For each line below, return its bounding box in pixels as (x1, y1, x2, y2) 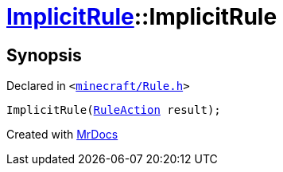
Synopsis (6, 45, 82, 65)
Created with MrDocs (6, 127, 118, 142)
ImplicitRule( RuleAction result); (6, 104, 221, 117)
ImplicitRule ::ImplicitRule (6, 3, 277, 30)
